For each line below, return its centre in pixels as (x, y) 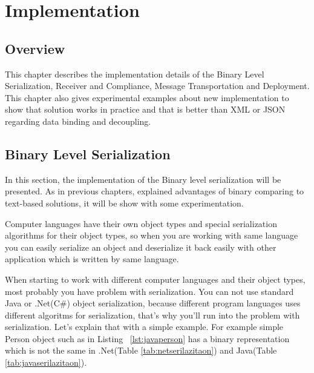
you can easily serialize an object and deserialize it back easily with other (141, 247)
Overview (35, 48)
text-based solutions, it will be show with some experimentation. (124, 203)
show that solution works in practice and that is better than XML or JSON (145, 109)
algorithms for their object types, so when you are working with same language (152, 235)
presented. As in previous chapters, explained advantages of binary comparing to (155, 191)
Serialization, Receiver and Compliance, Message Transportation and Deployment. (157, 86)
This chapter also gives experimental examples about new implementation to (147, 97)
